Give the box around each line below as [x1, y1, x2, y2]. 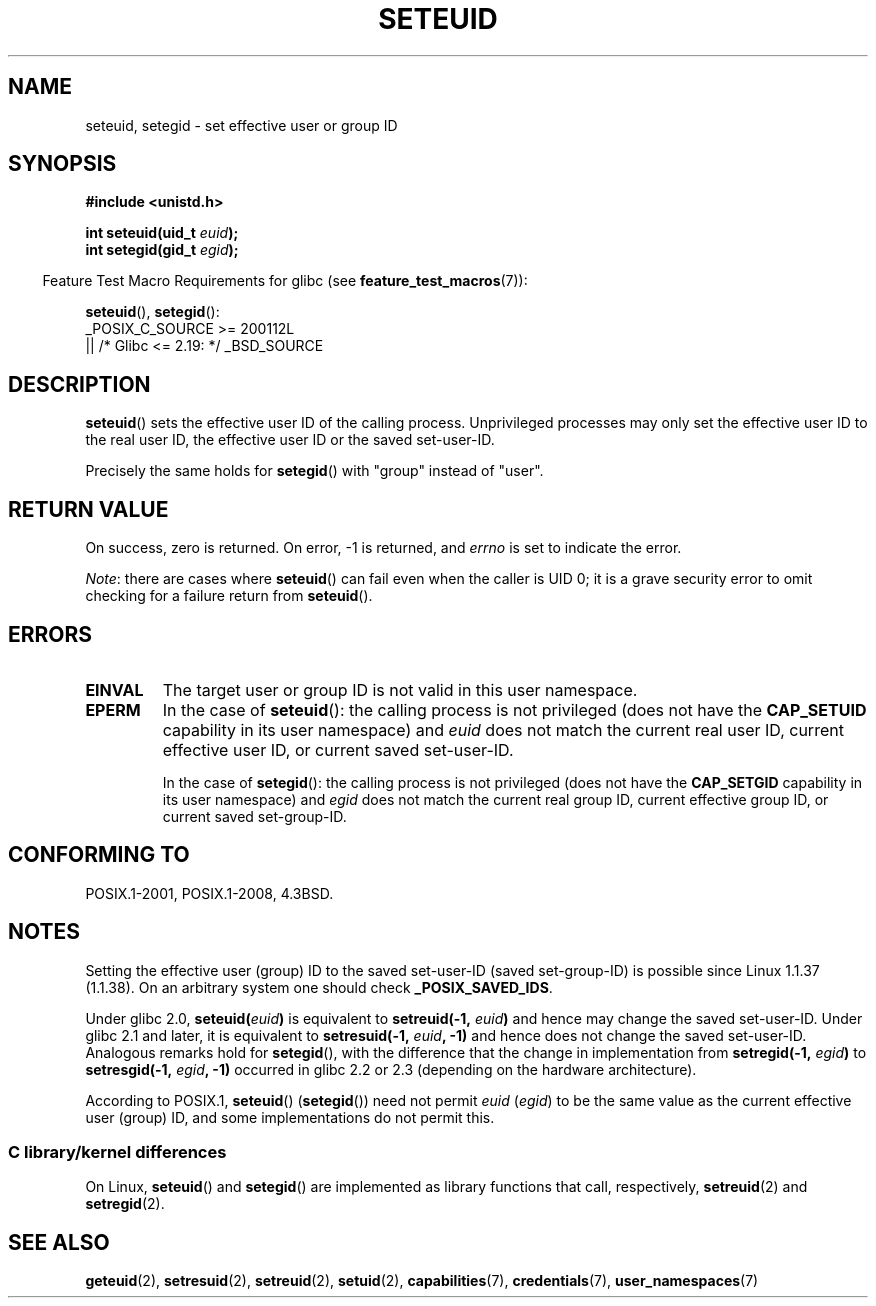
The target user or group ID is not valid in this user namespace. [162, 679, 638, 700]
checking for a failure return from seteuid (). [85, 587, 373, 605]
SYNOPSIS [8, 151, 117, 177]
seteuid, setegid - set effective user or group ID [85, 116, 398, 134]
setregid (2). [85, 1195, 165, 1213]
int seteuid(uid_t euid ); [85, 224, 239, 242]
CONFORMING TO [8, 842, 190, 868]
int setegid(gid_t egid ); [85, 241, 239, 259]
